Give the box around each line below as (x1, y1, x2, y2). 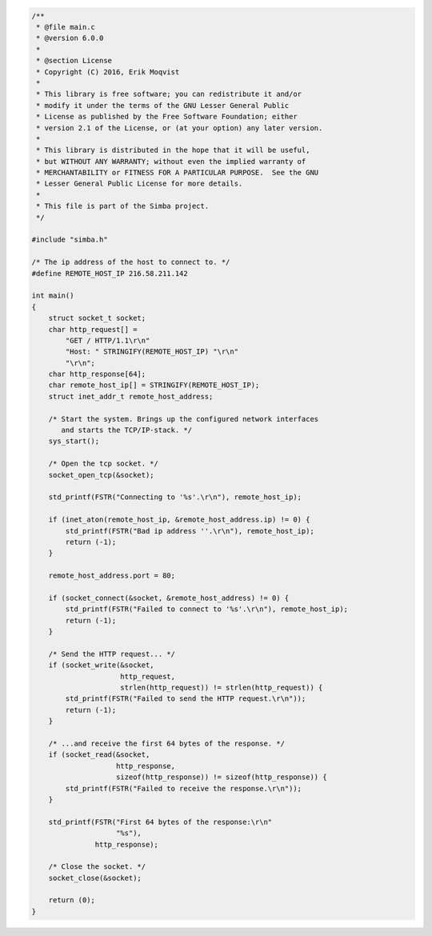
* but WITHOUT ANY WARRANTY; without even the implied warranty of (36, 157, 306, 166)
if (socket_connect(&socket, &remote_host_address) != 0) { (48, 593, 290, 602)
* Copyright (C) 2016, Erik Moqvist (36, 67, 180, 76)
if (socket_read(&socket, (48, 750, 150, 759)
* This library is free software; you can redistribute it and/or (36, 90, 302, 99)
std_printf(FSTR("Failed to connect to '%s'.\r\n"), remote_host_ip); (65, 605, 348, 614)
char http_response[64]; (48, 370, 146, 379)
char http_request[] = (48, 325, 138, 334)
